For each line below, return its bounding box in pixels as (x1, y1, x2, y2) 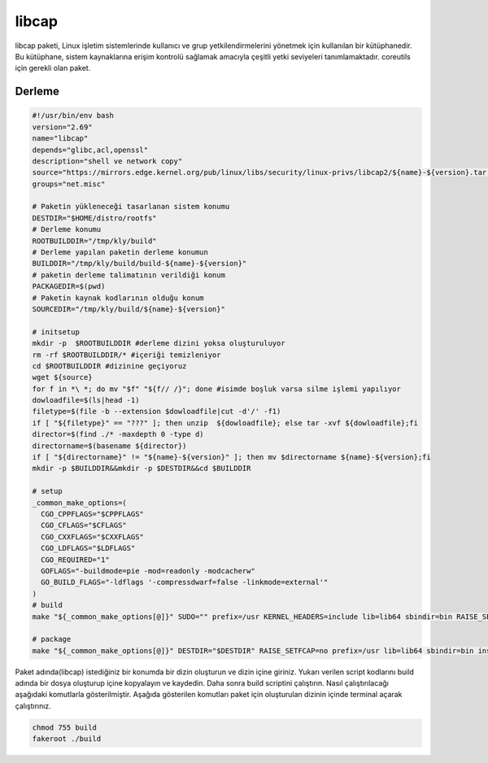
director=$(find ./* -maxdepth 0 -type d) (32, 429, 204, 439)
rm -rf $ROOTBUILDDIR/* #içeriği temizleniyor (32, 350, 221, 360)
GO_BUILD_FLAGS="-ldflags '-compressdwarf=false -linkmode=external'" (41, 578, 329, 587)
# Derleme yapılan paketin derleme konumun (32, 248, 209, 257)
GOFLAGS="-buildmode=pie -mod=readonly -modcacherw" (41, 566, 255, 575)
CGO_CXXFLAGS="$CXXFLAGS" (41, 532, 144, 541)
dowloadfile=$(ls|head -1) (32, 395, 140, 405)
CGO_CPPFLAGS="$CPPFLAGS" (41, 509, 144, 518)
